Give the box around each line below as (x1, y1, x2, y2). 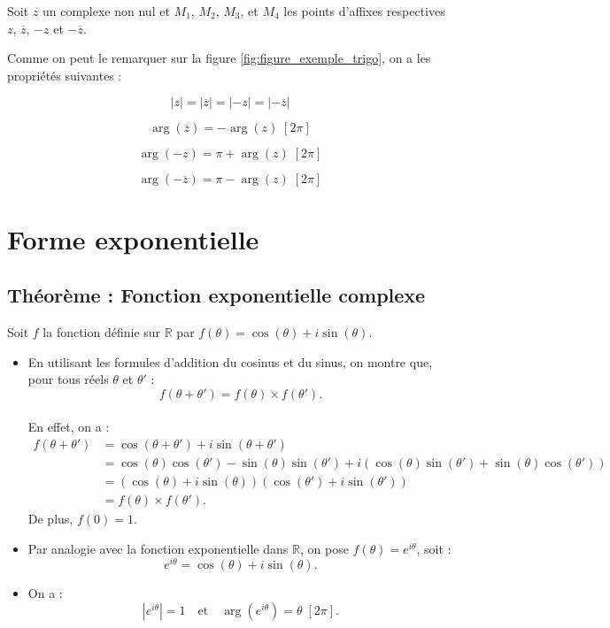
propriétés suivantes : (7, 65, 122, 84)
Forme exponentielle (7, 220, 259, 257)
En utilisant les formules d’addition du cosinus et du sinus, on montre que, (27, 352, 433, 371)
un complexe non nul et (42, 2, 170, 19)
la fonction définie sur (42, 322, 161, 341)
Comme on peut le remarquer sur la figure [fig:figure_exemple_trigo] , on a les (7, 49, 431, 67)
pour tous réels (27, 370, 109, 388)
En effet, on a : (27, 417, 110, 436)
